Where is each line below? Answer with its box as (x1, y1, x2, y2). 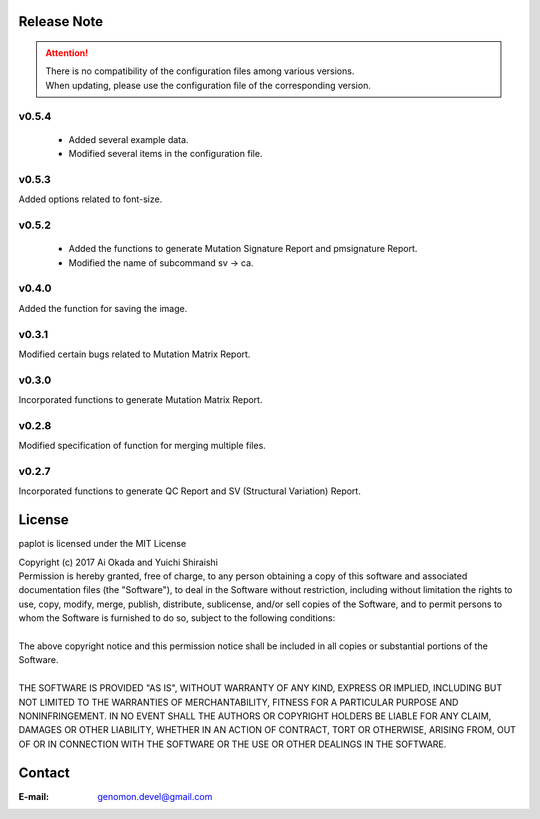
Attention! (45, 47, 89, 59)
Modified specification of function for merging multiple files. (18, 440, 267, 452)
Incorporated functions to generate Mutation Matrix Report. (18, 394, 263, 406)
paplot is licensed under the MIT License (18, 538, 187, 550)
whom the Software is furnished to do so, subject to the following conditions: (18, 612, 336, 624)
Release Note (18, 13, 104, 30)
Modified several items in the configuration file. (68, 148, 263, 160)
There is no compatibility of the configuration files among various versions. (45, 65, 355, 77)
